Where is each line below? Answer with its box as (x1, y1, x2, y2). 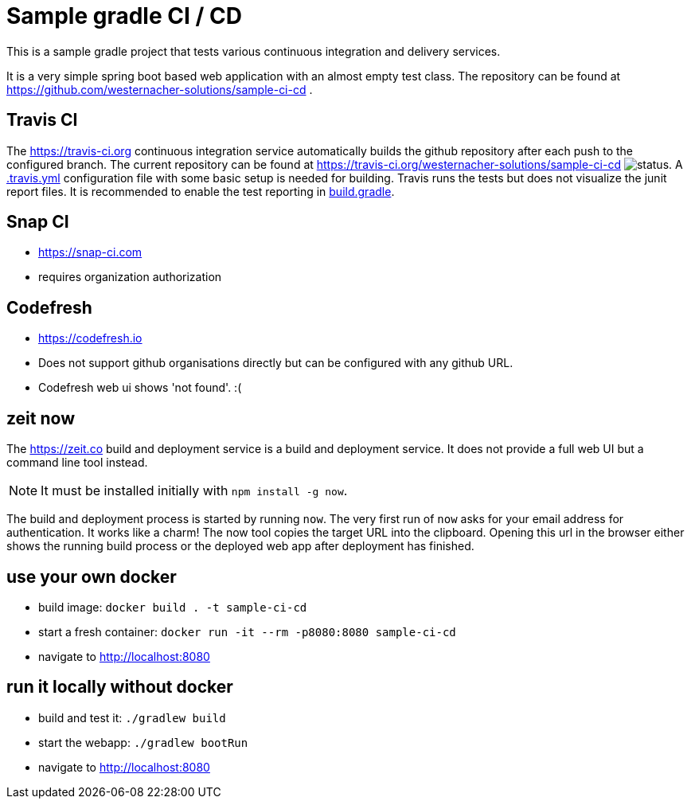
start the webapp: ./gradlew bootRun (38, 735, 248, 749)
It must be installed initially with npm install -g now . (41, 483, 348, 499)
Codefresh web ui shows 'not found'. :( (38, 381, 242, 395)
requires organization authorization (38, 270, 222, 284)
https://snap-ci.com (38, 245, 142, 260)
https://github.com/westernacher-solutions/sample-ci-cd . (6, 82, 313, 96)
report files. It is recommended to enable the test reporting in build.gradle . (6, 184, 395, 198)
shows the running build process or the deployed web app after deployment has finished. (6, 539, 474, 553)
